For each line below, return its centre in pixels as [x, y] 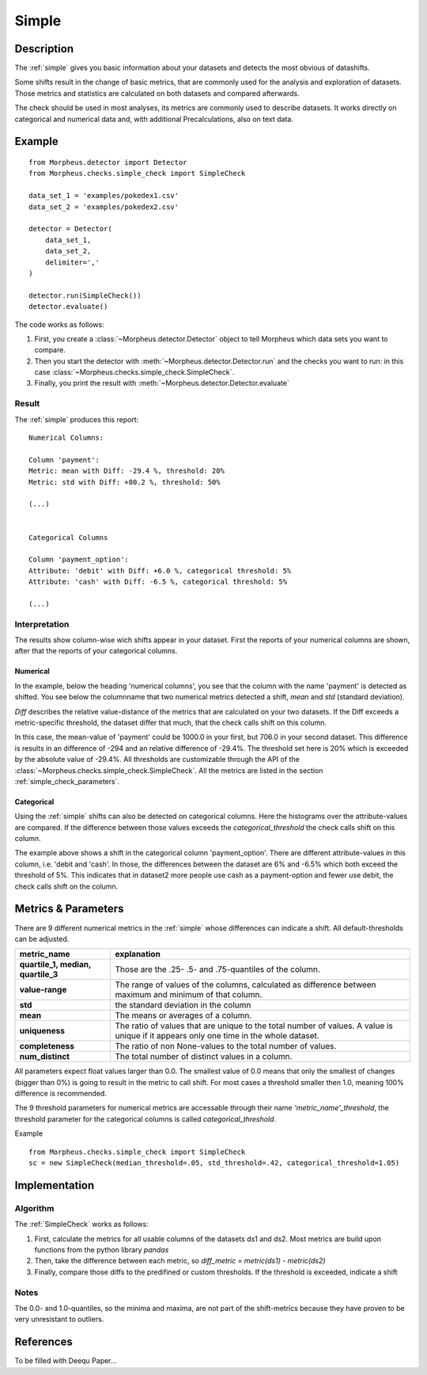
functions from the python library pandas [102, 1249]
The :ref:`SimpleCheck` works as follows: [82, 1225]
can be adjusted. [42, 939]
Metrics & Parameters [69, 909]
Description [44, 49]
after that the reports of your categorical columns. [96, 651]
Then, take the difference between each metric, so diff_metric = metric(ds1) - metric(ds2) [180, 1261]
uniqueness [42, 1031]
